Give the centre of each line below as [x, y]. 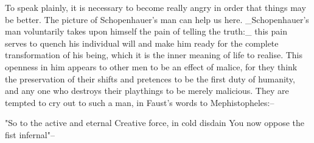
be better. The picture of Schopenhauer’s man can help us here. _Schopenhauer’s [157, 19]
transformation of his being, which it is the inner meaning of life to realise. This [154, 55]
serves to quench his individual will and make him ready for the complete [142, 43]
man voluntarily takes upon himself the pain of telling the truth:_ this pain [146, 31]
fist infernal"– [30, 134]
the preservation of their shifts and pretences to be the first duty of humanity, [150, 78]
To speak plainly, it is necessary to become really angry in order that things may [155, 7]
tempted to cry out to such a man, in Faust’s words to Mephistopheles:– [140, 102]
